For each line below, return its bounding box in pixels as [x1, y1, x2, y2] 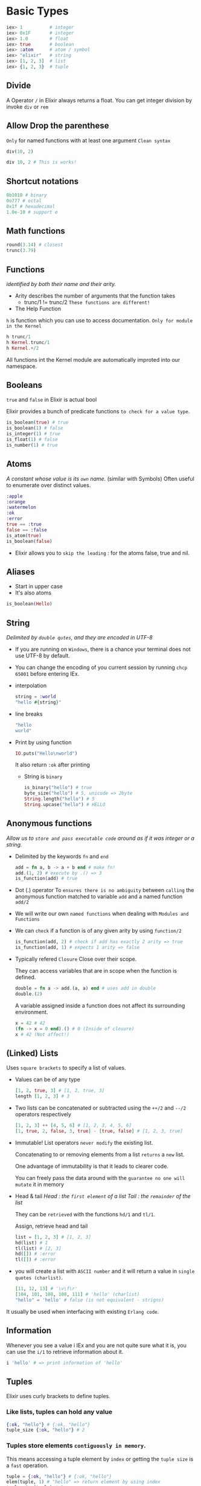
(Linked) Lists [6, 1048, 59, 1058]
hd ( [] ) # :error [14, 1251, 56, 1257]
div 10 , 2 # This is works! [6, 159, 77, 165]
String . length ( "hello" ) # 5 [24, 796, 95, 802]
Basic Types [6, 4, 69, 18]
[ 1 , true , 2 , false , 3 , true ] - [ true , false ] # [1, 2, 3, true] [14, 1128, 183, 1134]
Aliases [6, 567, 35, 577]
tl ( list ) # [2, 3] [14, 1245, 62, 1251]
